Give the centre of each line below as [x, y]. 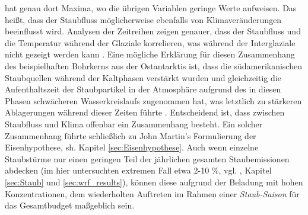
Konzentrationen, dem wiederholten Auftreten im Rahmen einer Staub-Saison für [152, 193]
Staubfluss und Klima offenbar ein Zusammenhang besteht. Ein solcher [134, 123]
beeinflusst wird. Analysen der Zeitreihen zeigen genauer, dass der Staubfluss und [153, 31]
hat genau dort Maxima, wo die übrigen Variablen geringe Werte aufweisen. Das [151, 8]
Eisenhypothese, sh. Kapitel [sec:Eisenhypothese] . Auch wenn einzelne [132, 147]
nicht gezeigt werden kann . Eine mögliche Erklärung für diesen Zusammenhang [150, 54]
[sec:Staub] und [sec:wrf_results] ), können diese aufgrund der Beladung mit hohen [154, 182]
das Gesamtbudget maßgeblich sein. [70, 205]
